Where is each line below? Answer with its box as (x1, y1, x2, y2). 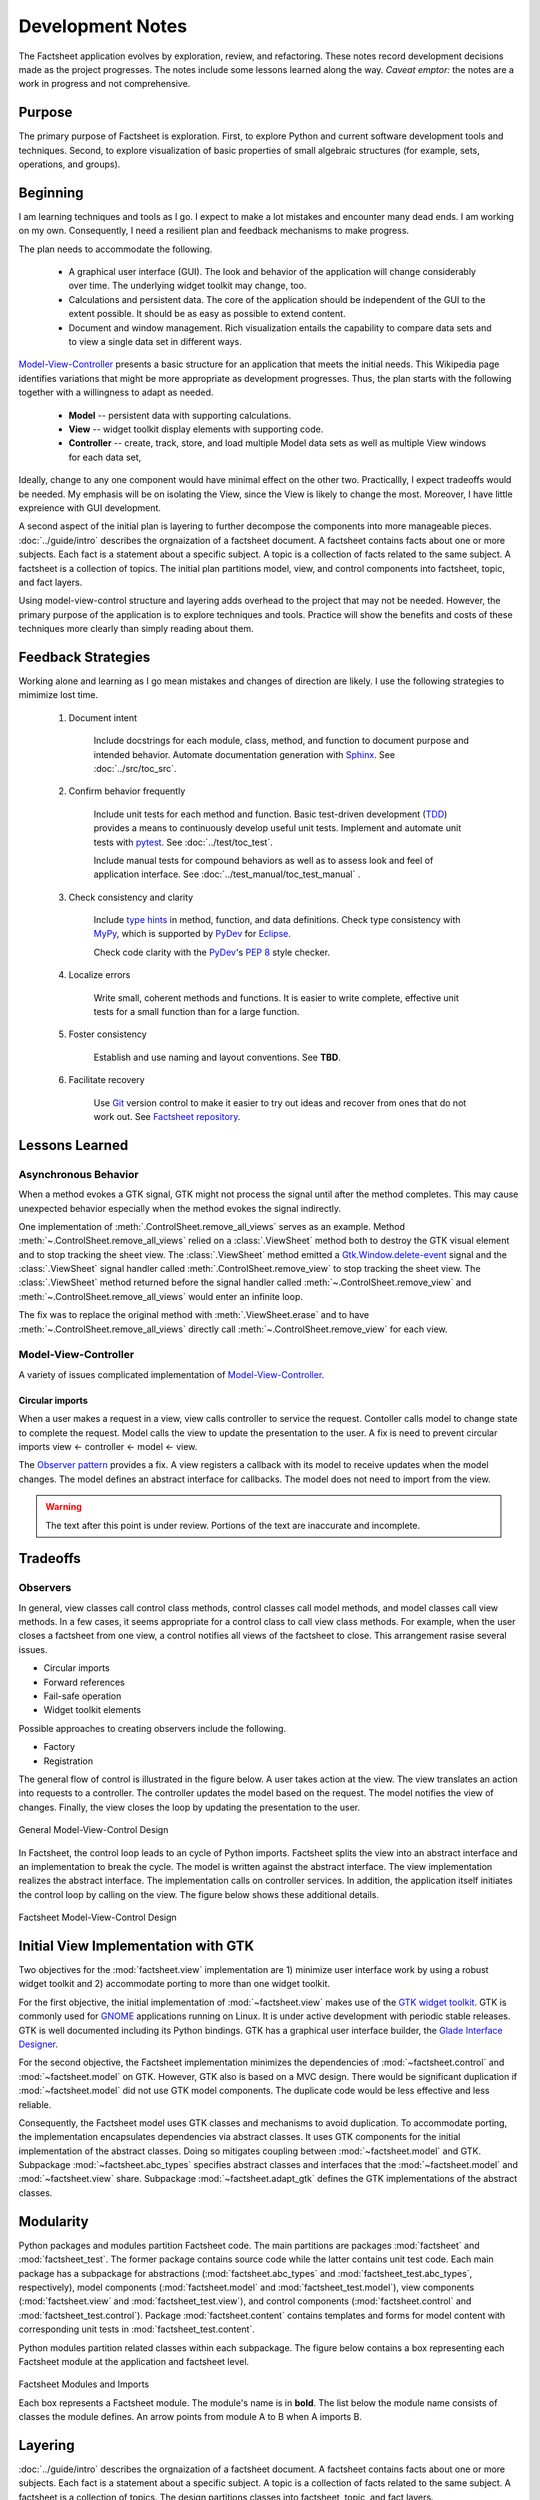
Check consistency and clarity (68, 891, 194, 903)
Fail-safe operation (43, 1690, 122, 1702)
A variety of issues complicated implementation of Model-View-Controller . (18, 1368, 325, 1380)
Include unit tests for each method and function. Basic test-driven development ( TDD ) (93, 808, 448, 820)
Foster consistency (68, 1028, 147, 1040)
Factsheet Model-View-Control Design (18, 1911, 177, 1924)
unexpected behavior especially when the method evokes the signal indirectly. (18, 1202, 342, 1214)
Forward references (43, 1676, 125, 1688)
